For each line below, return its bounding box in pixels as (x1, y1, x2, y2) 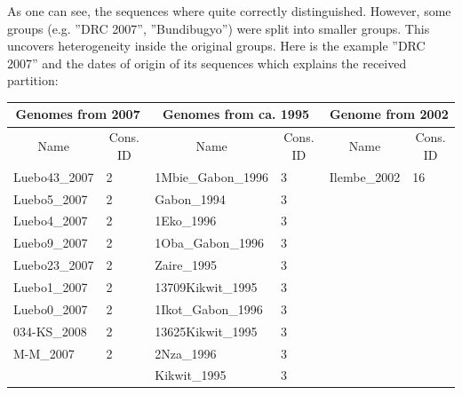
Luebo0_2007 (13, 299, 88, 318)
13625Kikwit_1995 (155, 321, 258, 340)
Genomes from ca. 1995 (163, 105, 309, 123)
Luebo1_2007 (13, 277, 88, 296)
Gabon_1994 (155, 189, 226, 208)
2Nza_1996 (155, 344, 217, 362)
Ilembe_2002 (329, 167, 401, 186)
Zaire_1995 (155, 256, 217, 274)
